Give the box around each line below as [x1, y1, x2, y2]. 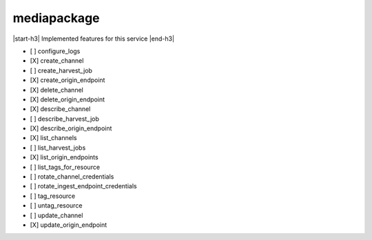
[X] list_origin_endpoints [30, 153, 99, 161]
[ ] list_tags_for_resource [30, 163, 100, 171]
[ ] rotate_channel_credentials [30, 172, 114, 181]
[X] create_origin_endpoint [30, 76, 105, 84]
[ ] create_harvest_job [30, 66, 93, 74]
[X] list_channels [30, 134, 77, 142]
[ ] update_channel [30, 211, 83, 219]
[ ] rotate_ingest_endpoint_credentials [30, 182, 137, 190]
